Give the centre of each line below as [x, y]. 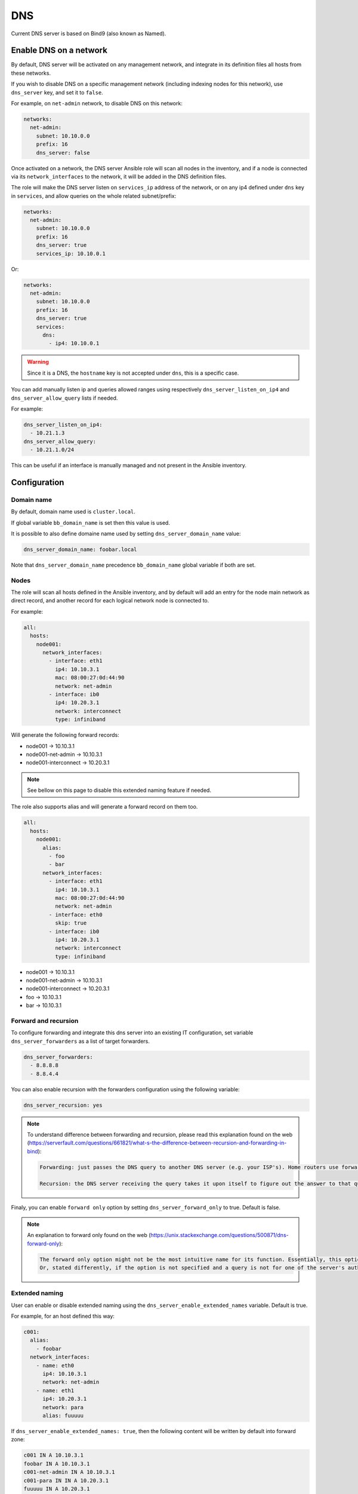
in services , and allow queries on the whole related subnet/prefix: [94, 196]
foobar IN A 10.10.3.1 [57, 1464]
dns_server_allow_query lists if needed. [64, 398]
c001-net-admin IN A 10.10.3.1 [70, 1472]
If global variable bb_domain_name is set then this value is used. [90, 522]
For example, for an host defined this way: [63, 1316]
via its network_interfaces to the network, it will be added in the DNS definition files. [119, 176]
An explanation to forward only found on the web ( [89, 1235]
